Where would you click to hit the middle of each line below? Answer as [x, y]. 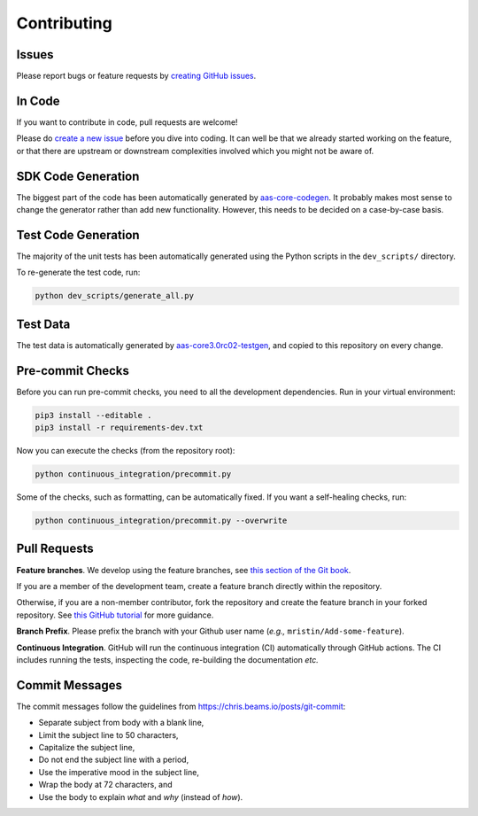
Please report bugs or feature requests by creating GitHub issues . [136, 76]
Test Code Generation [78, 235]
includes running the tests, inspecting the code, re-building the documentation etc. [167, 659]
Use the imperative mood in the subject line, [119, 772]
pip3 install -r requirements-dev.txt [119, 428]
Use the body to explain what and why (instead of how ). [141, 797]
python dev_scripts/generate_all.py [115, 296]
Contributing [64, 23]
